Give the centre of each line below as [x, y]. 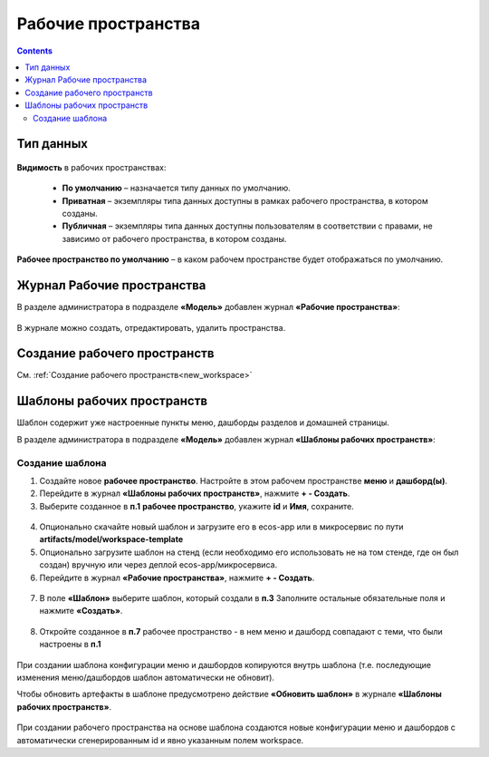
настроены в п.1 [70, 645]
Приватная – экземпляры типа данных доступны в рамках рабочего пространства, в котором [245, 200]
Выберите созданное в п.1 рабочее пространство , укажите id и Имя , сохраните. [197, 506]
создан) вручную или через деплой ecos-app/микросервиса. [158, 565]
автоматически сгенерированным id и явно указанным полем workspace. [160, 740]
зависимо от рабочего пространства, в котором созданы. [174, 238]
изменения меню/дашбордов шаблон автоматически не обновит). [146, 677]
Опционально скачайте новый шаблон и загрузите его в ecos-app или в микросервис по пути [221, 527]
